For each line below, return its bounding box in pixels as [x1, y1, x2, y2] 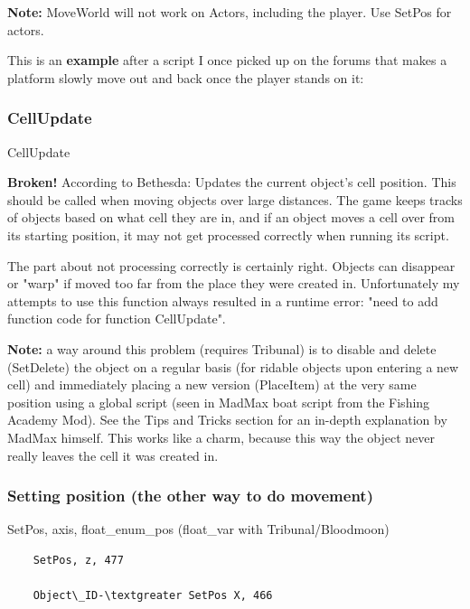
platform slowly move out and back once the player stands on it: [7, 68, 364, 87]
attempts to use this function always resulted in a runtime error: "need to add [7, 291, 438, 310]
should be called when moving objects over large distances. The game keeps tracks [7, 190, 463, 209]
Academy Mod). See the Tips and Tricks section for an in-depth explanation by [7, 410, 447, 429]
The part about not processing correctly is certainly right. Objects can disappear [7, 256, 456, 275]
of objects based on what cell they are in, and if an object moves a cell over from [7, 208, 455, 227]
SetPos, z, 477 [33, 553, 124, 567]
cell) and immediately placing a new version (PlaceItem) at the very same [7, 375, 417, 394]
